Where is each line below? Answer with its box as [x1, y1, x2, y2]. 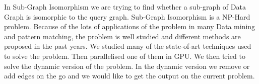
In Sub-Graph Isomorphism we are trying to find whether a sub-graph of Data [4, 2, 246, 12]
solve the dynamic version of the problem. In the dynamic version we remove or [4, 60, 250, 71]
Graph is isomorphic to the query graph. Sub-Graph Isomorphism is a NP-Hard [4, 11, 250, 22]
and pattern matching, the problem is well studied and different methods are [4, 31, 241, 41]
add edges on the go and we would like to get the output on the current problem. [4, 70, 255, 81]
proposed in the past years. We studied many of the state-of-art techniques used [4, 41, 251, 51]
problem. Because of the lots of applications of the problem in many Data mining [4, 21, 255, 32]
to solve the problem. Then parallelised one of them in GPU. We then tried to [4, 50, 245, 61]
